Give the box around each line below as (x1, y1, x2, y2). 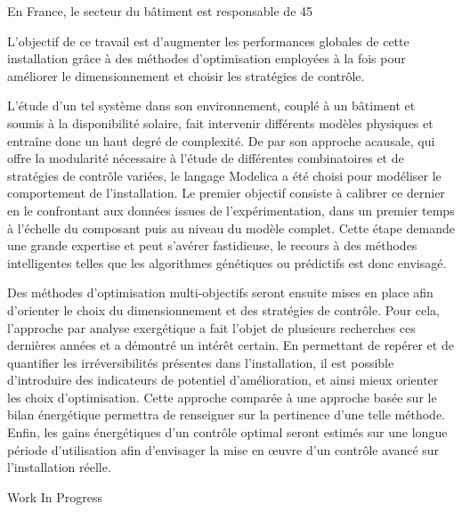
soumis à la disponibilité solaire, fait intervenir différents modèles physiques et (7, 113, 434, 132)
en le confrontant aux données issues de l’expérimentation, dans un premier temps (7, 200, 455, 219)
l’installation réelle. (7, 458, 111, 476)
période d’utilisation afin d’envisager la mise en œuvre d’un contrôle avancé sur (7, 440, 440, 459)
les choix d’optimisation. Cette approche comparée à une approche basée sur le (7, 387, 437, 406)
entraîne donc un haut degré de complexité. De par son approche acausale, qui (7, 131, 435, 150)
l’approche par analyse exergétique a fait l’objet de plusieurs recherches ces (7, 318, 416, 337)
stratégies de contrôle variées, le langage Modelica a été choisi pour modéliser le (7, 166, 442, 184)
